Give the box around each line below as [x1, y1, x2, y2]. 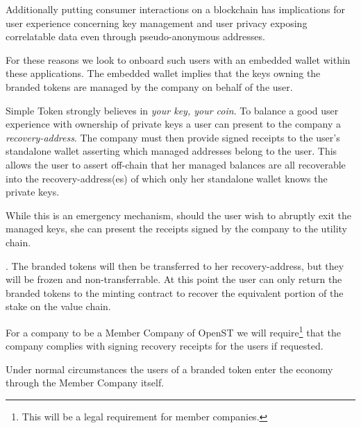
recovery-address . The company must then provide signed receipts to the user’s [6, 130, 340, 144]
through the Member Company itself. [6, 375, 165, 390]
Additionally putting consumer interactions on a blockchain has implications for [6, 2, 345, 16]
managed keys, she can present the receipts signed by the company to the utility [6, 221, 347, 236]
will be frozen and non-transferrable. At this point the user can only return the [6, 272, 342, 286]
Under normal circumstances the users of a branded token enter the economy [6, 361, 333, 376]
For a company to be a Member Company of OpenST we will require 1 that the [6, 323, 341, 339]
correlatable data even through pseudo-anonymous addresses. [6, 29, 265, 44]
